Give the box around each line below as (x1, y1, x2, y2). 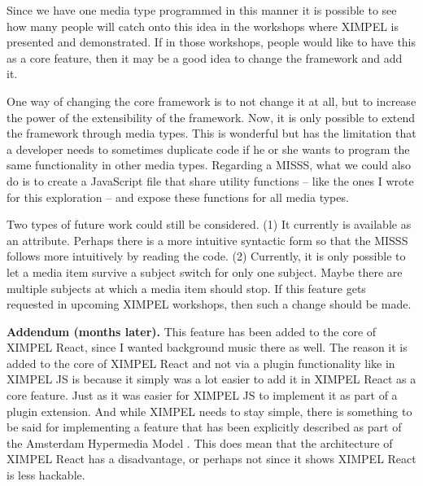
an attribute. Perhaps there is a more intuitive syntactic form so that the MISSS (7, 231, 408, 248)
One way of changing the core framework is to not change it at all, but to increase (7, 92, 416, 109)
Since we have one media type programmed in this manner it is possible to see (7, 2, 397, 18)
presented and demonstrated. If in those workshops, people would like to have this (7, 33, 416, 50)
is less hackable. (7, 466, 85, 484)
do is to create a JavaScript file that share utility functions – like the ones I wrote (7, 172, 414, 189)
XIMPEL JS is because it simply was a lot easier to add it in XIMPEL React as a (7, 370, 416, 387)
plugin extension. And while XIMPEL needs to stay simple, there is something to (7, 402, 412, 419)
